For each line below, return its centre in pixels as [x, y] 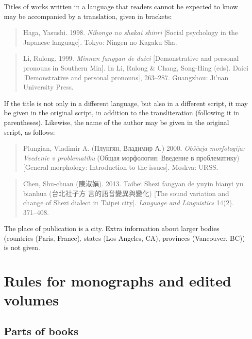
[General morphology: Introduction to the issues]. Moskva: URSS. [121, 167]
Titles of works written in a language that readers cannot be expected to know [121, 6]
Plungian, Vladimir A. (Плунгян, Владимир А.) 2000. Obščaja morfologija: [134, 148]
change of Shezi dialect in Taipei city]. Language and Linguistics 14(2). [128, 203]
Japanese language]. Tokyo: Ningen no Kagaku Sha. [100, 42]
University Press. [48, 87]
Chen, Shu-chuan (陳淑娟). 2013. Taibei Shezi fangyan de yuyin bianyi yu [133, 183]
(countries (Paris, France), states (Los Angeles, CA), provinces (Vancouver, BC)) [125, 238]
